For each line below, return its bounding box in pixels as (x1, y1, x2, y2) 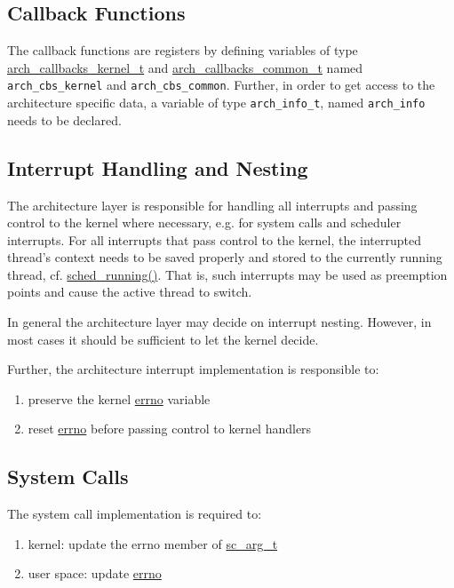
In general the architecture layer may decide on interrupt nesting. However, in (7, 313, 432, 331)
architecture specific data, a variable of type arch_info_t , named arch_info (7, 93, 426, 112)
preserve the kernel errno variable (28, 389, 211, 408)
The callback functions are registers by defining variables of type (7, 41, 358, 60)
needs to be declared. (7, 110, 122, 129)
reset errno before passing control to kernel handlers (28, 419, 312, 438)
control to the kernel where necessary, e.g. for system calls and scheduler (7, 213, 402, 232)
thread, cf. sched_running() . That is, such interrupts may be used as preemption (7, 265, 448, 283)
